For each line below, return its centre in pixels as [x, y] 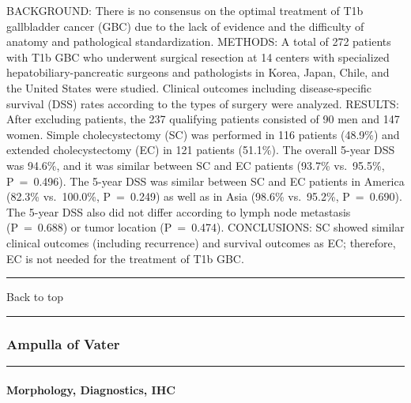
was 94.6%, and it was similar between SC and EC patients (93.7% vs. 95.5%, [196, 165]
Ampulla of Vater [63, 343]
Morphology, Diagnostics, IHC [91, 389]
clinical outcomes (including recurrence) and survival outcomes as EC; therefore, [201, 242]
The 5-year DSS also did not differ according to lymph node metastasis [179, 211]
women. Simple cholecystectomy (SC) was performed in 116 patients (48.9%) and [203, 134]
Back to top [35, 297]
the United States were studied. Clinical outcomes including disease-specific [189, 87]
